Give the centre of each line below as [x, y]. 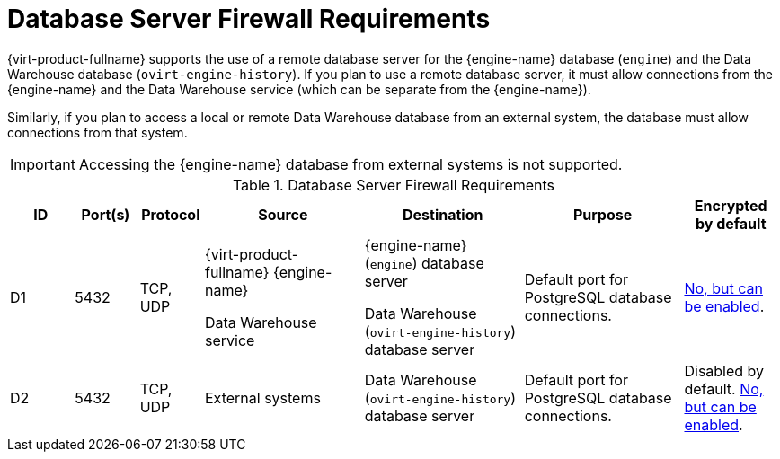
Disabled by [724, 371]
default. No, [724, 388]
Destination [443, 214]
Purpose [603, 214]
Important [43, 164]
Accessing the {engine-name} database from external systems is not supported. [350, 164]
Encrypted [731, 205]
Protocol [171, 214]
